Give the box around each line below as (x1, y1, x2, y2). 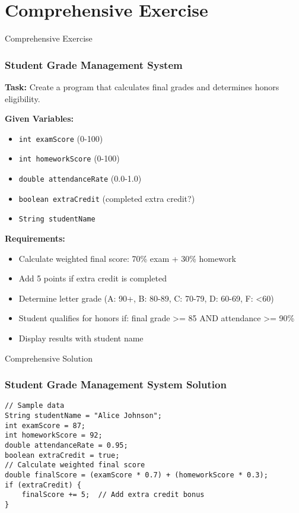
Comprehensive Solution (5, 351, 93, 364)
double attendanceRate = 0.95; (5, 441, 128, 449)
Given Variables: (5, 112, 74, 125)
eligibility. (5, 92, 40, 104)
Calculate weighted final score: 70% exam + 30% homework (18, 252, 236, 264)
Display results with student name (18, 331, 144, 344)
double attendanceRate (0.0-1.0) (18, 172, 142, 185)
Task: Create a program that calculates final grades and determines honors (5, 80, 279, 93)
